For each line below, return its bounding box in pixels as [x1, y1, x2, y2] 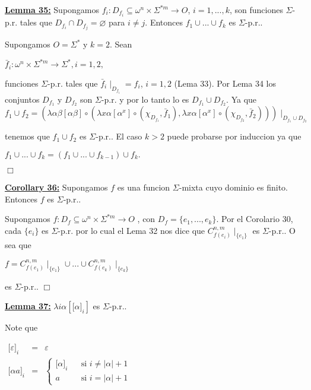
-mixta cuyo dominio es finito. [179, 180, 288, 193]
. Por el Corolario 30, [216, 213, 293, 225]
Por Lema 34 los [217, 77, 277, 89]
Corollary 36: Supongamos [5, 180, 108, 193]
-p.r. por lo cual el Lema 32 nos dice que [58, 224, 205, 236]
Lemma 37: [5, 300, 51, 312]
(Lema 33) [174, 77, 212, 89]
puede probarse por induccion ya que [167, 130, 302, 142]
